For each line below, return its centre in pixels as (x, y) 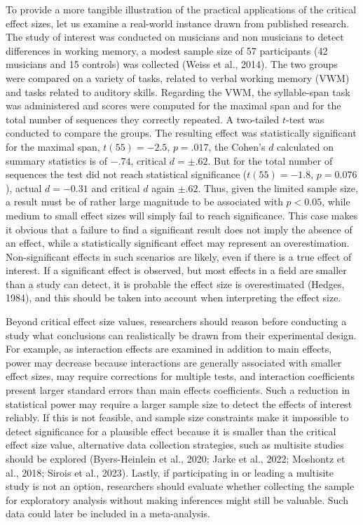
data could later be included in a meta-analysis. (108, 513)
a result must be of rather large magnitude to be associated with (144, 202)
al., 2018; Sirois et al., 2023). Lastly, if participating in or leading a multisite (170, 472)
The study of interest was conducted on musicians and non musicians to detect (175, 37)
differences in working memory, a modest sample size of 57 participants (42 (167, 50)
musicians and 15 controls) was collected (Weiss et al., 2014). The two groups (172, 64)
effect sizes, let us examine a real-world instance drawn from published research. (177, 23)
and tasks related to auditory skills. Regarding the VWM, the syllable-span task (178, 91)
